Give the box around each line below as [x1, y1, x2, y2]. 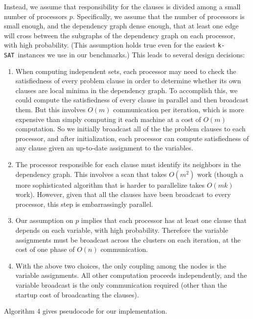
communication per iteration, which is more [113, 104, 244, 115]
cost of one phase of [15, 244, 75, 254]
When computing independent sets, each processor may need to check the [15, 66, 236, 76]
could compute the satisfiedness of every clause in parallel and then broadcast [15, 95, 249, 105]
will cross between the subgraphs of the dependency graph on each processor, [4, 30, 235, 40]
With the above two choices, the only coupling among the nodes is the [15, 260, 227, 270]
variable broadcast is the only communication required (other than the [15, 279, 227, 290]
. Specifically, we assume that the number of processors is [72, 11, 245, 21]
